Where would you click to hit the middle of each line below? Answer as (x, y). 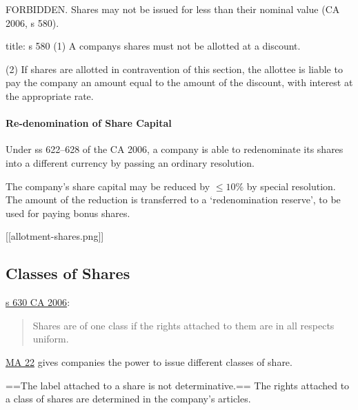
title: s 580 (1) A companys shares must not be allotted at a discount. (153, 46)
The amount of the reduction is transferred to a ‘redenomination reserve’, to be (173, 199)
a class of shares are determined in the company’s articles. (128, 399)
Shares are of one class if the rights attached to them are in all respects (183, 325)
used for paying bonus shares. (68, 213)
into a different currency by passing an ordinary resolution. (130, 162)
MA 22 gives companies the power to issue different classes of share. (149, 361)
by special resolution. (291, 186)
